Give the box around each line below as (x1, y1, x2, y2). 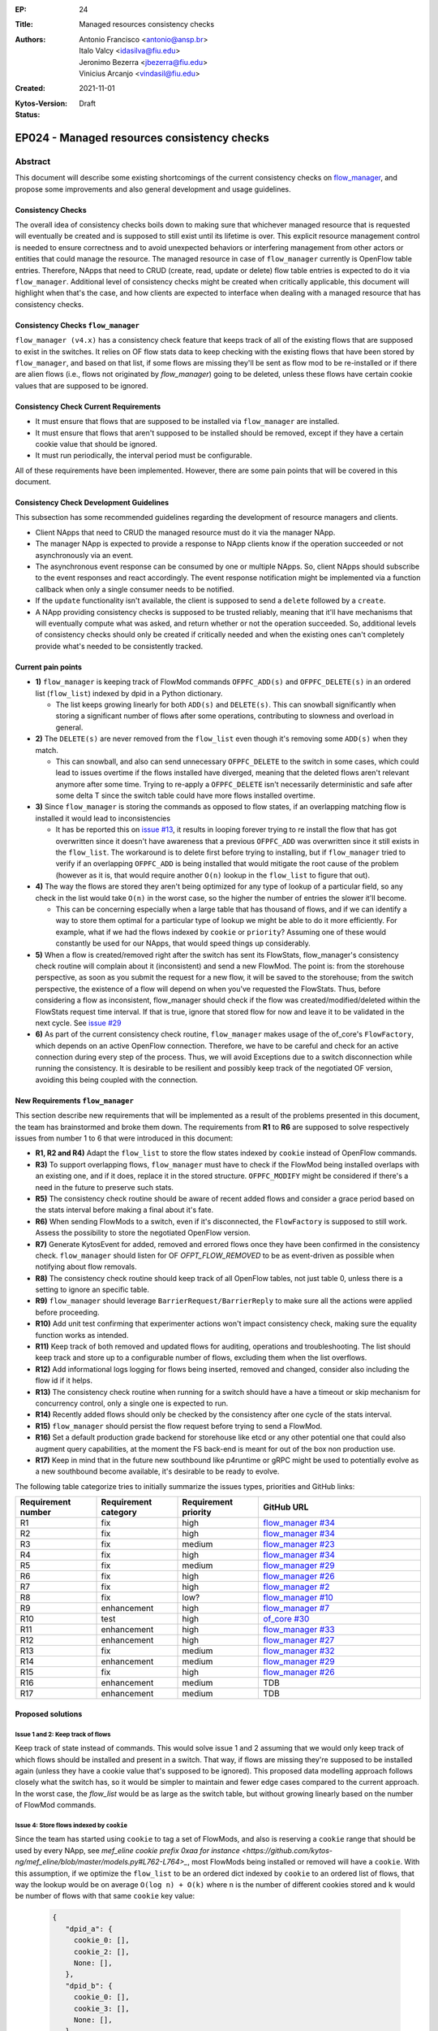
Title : (15, 19, 34, 29)
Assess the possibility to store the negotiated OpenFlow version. (35, 1228, 251, 1238)
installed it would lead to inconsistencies (35, 813, 170, 823)
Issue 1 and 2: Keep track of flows (15, 1730, 111, 1739)
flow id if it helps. (35, 1375, 93, 1385)
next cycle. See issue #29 (35, 1018, 122, 1028)
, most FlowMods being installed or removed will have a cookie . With (187, 1857, 420, 1867)
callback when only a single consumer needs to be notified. (35, 584, 234, 594)
